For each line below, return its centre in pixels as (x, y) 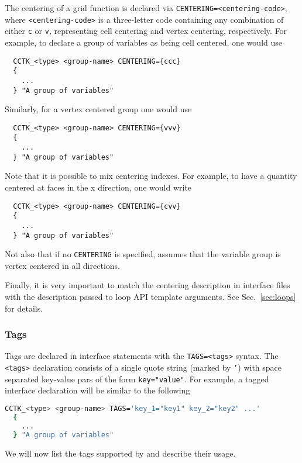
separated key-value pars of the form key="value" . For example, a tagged (137, 379)
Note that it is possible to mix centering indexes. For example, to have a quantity (151, 176)
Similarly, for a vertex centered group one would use (98, 109)
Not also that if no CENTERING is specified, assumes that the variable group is (143, 254)
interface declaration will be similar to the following (97, 390)
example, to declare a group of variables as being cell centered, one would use (144, 42)
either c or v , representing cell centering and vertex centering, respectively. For (146, 31)
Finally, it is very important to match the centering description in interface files (147, 285)
